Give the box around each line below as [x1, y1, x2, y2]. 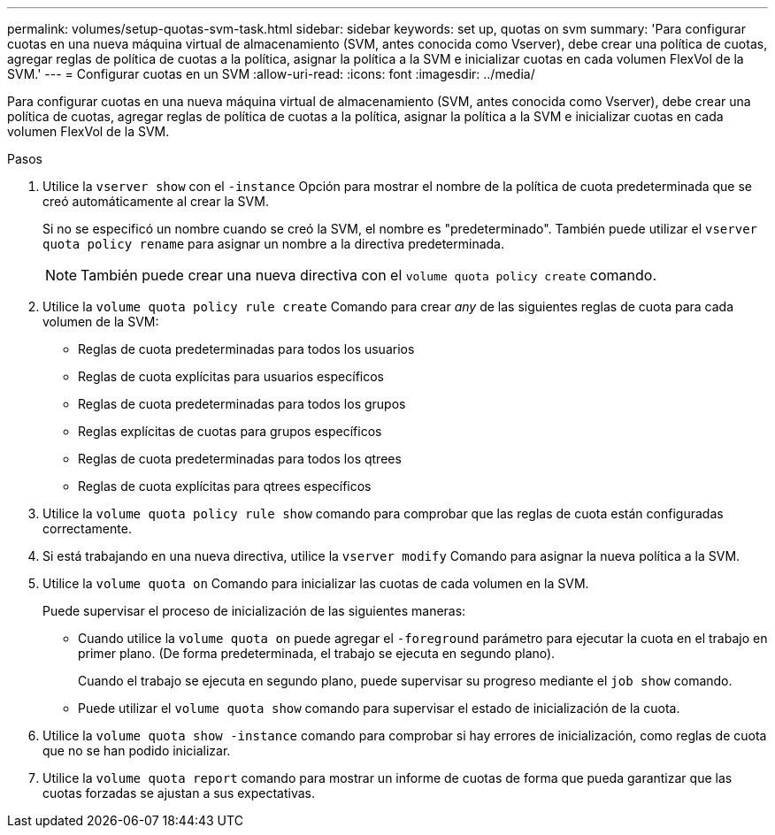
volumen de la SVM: [42, 314, 159, 329]
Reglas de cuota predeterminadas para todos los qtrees [78, 451, 402, 466]
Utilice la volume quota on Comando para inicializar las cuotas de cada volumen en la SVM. [42, 576, 589, 591]
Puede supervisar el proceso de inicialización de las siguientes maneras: [42, 603, 466, 618]
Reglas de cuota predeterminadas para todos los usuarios [78, 341, 415, 356]
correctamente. [42, 521, 132, 536]
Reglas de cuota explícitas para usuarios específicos [78, 369, 384, 384]
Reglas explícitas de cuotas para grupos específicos [78, 424, 382, 439]
